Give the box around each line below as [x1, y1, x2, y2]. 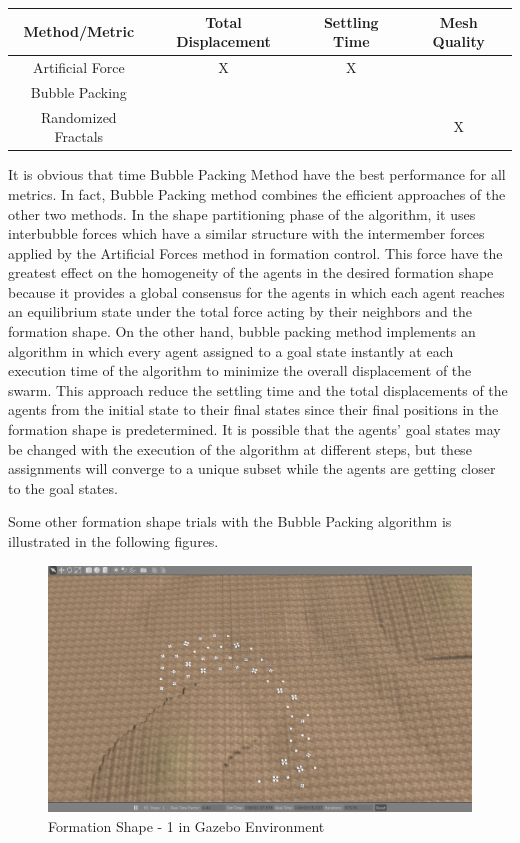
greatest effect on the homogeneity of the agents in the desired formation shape [8, 262, 494, 283]
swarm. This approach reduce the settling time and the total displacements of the [8, 379, 508, 400]
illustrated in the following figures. [8, 531, 219, 551]
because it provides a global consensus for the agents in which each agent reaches [8, 281, 505, 302]
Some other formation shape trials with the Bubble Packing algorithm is [8, 511, 452, 532]
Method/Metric [23, 21, 135, 42]
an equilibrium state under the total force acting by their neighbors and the [8, 301, 472, 322]
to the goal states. [8, 477, 118, 498]
